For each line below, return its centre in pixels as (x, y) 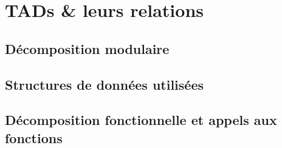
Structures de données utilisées (104, 84)
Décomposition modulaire (87, 48)
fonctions (34, 137)
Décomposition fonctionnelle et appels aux (141, 120)
